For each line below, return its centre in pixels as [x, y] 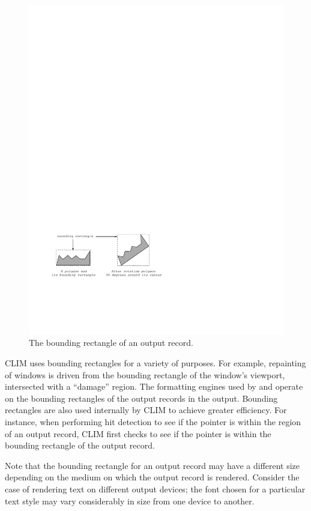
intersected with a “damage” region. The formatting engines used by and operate [154, 386]
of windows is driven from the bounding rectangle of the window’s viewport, [145, 374]
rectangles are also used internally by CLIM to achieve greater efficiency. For [146, 410]
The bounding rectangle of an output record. [111, 343]
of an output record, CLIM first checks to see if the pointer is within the [138, 433]
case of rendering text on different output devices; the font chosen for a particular [155, 489]
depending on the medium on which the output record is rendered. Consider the [152, 477]
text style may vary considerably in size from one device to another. [130, 500]
